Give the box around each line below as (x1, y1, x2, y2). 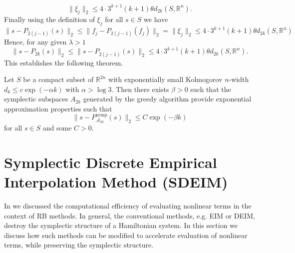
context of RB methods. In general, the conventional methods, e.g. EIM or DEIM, (4, 210, 255, 220)
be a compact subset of (23, 74, 94, 84)
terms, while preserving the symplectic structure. (4, 239, 154, 250)
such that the (190, 83, 231, 94)
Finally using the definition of (4, 14, 95, 24)
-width (229, 74, 249, 84)
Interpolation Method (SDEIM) (4, 171, 228, 192)
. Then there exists (111, 83, 169, 94)
